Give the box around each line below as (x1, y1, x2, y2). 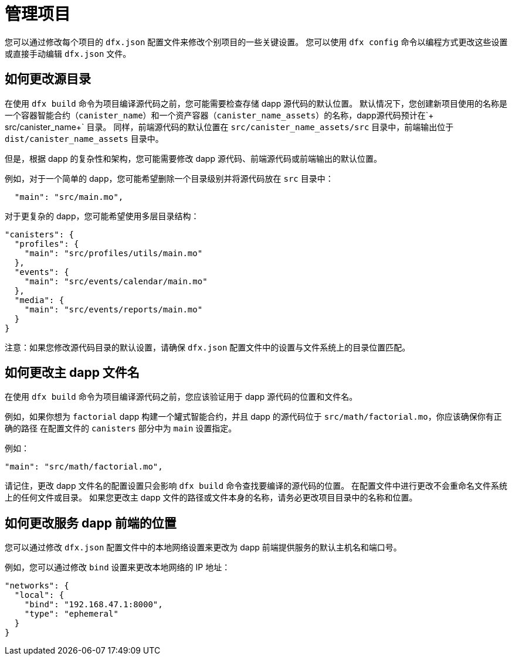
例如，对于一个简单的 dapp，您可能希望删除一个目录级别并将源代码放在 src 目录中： (5, 173, 334, 183)
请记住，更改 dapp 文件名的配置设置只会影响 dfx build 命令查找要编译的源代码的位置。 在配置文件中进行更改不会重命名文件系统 (5, 481, 508, 491)
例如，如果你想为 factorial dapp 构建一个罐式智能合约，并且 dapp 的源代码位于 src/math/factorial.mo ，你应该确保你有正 (5, 411, 502, 422)
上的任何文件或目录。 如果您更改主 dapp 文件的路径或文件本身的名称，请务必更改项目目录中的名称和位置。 (5, 492, 418, 503)
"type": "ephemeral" (24, 609, 118, 619)
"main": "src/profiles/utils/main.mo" (24, 248, 203, 258)
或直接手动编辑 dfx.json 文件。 (5, 48, 131, 59)
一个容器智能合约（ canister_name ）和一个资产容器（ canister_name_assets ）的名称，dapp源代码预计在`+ (5, 110, 434, 120)
